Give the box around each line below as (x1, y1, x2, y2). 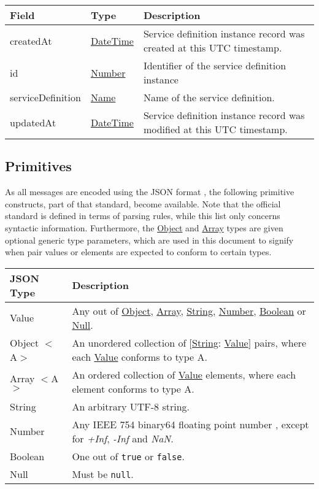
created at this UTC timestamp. (143, 40, 282, 55)
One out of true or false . (72, 449, 185, 463)
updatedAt (10, 115, 56, 129)
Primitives (5, 156, 72, 175)
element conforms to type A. (72, 381, 194, 396)
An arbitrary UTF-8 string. (72, 399, 190, 414)
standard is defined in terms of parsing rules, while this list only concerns (5, 209, 280, 222)
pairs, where (254, 335, 307, 350)
